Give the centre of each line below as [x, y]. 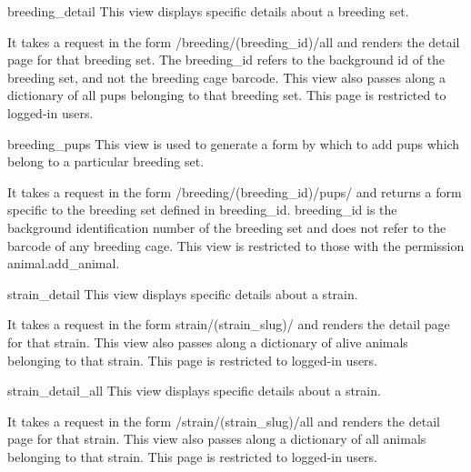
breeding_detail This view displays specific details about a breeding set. [208, 11]
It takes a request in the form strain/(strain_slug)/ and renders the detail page [229, 324]
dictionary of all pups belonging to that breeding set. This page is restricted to [227, 95]
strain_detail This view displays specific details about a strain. [183, 293]
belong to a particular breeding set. [106, 161]
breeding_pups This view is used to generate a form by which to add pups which [234, 143]
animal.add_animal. [64, 263]
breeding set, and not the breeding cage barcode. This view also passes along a [226, 77]
